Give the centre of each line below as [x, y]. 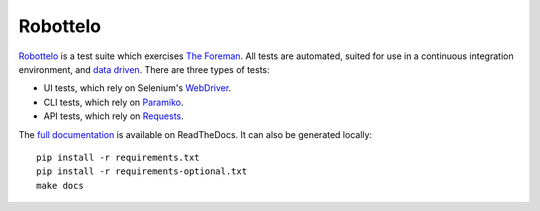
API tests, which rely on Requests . [113, 116]
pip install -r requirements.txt [118, 157]
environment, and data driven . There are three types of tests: [144, 69]
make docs [60, 185]
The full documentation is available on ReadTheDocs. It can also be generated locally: [195, 134]
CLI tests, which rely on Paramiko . [113, 102]
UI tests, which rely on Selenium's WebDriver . [137, 88]
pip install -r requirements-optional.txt [142, 171]
